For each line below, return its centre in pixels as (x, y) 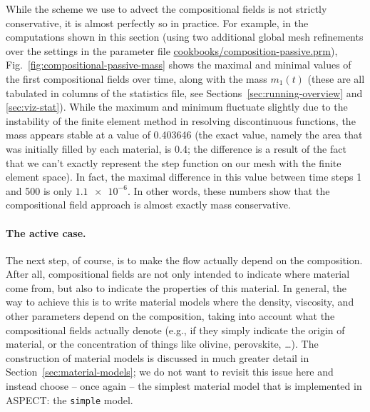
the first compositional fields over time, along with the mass (137, 78)
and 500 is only (39, 190)
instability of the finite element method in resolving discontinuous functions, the (181, 120)
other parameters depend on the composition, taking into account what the (170, 316)
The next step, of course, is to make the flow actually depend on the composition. (184, 260)
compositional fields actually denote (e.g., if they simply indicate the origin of (175, 330)
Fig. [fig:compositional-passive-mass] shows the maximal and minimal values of (179, 65)
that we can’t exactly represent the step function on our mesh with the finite (174, 162)
